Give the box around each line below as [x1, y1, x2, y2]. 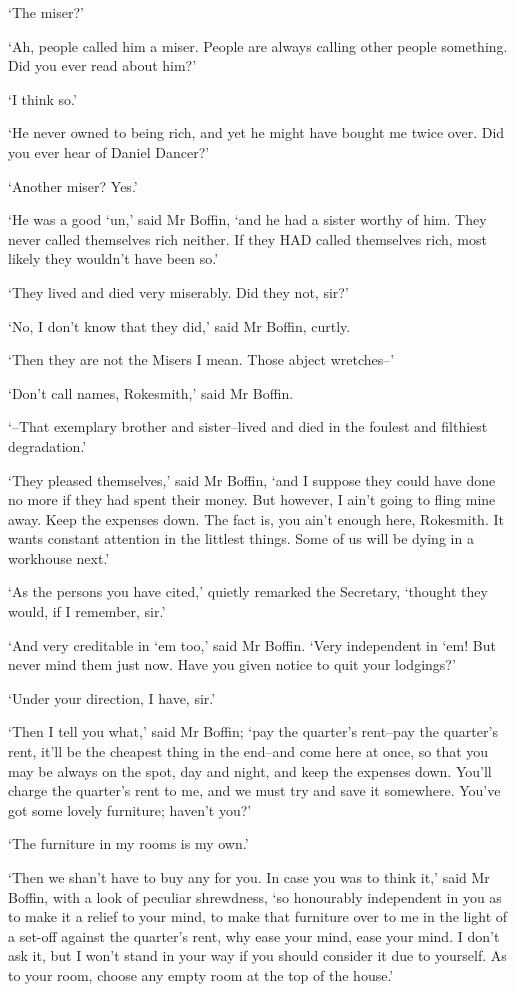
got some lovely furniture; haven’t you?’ [8, 799, 252, 820]
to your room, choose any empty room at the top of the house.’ [8, 964, 394, 985]
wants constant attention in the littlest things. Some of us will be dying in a [8, 528, 474, 549]
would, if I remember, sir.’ [8, 601, 166, 622]
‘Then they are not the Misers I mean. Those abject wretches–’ [8, 349, 395, 370]
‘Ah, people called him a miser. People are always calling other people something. [8, 35, 508, 56]
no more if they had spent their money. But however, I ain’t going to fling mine [8, 489, 496, 510]
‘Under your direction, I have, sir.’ [8, 687, 216, 708]
